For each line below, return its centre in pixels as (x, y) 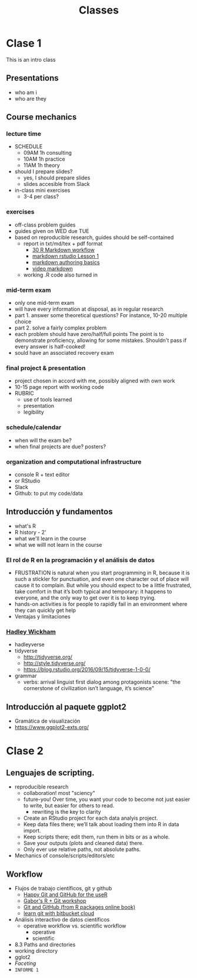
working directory (36, 950)
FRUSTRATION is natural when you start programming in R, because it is (102, 573)
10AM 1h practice (44, 159)
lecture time (24, 134)
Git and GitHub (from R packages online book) (79, 907)
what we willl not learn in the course (58, 544)
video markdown (53, 268)
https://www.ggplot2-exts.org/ (52, 727)
